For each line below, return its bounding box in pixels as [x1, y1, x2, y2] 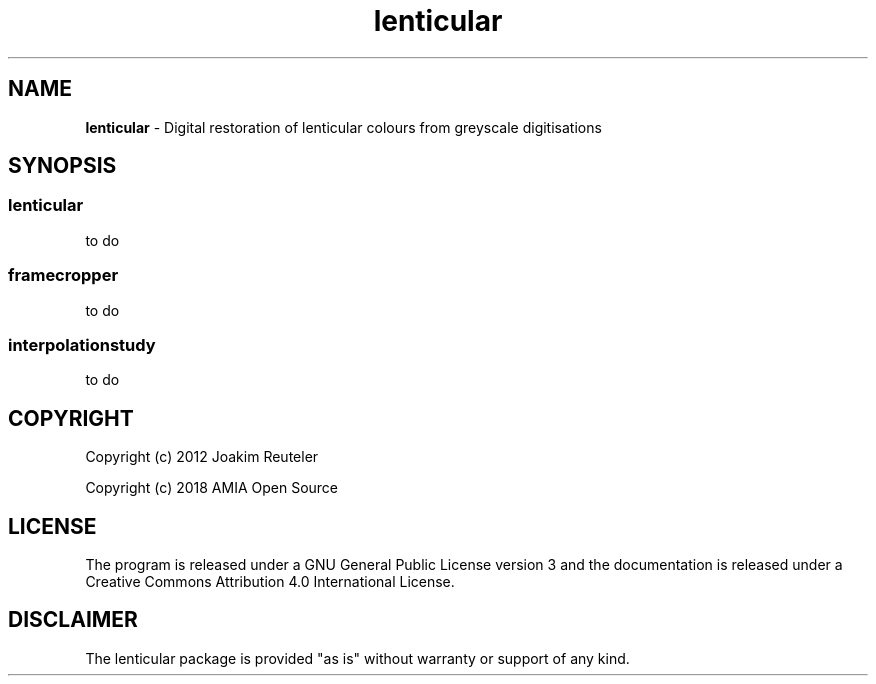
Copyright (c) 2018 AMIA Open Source [85, 479, 339, 497]
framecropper [8, 265, 119, 286]
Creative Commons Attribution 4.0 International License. [85, 573, 455, 590]
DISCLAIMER [8, 607, 138, 633]
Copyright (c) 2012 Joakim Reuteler [85, 448, 319, 466]
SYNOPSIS [8, 153, 117, 179]
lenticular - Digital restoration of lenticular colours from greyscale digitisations [85, 118, 602, 136]
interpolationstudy [8, 334, 156, 355]
